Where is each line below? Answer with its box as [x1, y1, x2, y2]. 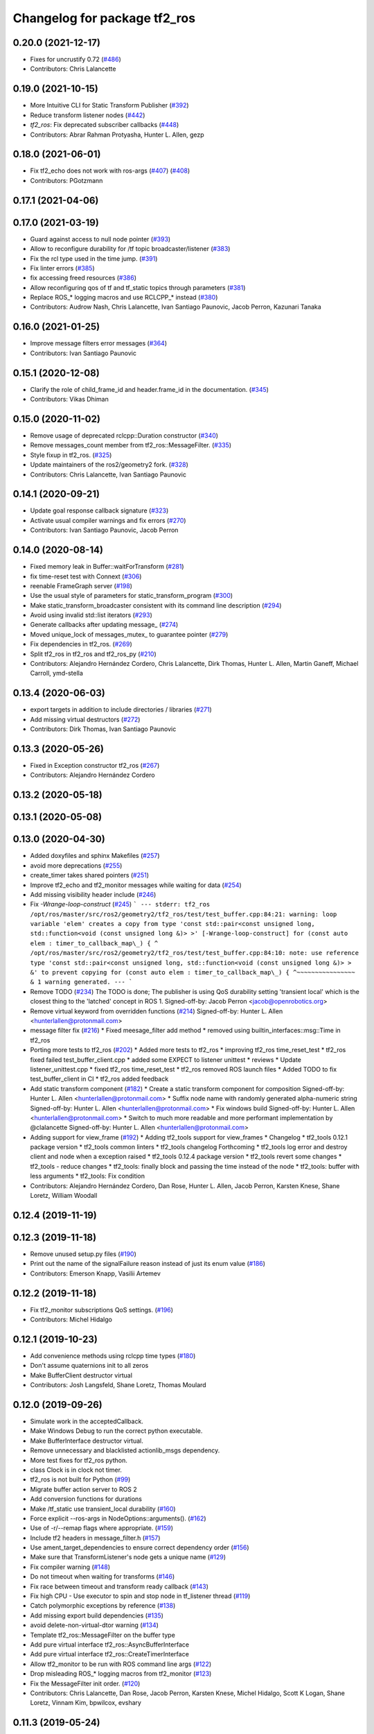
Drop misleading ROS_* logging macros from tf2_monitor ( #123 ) [30, 1669, 212, 1678]
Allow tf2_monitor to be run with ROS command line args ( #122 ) [30, 1660, 212, 1668]
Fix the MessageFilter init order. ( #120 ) [30, 1679, 141, 1688]
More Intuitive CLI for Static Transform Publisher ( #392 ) [30, 101, 190, 110]
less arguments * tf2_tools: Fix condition [30, 1172, 145, 1181]
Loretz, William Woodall [30, 1192, 98, 1200]
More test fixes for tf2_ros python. [30, 1456, 127, 1464]
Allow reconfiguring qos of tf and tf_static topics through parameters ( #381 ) [30, 283, 246, 291]
